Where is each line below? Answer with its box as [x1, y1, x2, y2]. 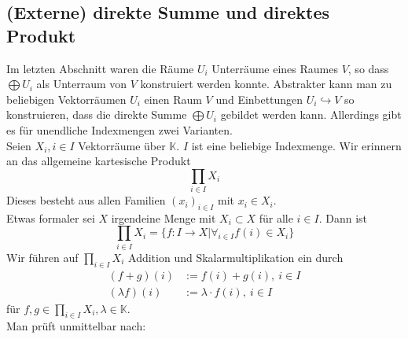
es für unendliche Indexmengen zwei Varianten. [6, 121, 233, 138]
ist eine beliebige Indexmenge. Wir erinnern [191, 137, 402, 153]
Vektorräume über [78, 137, 166, 153]
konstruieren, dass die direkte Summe [6, 106, 187, 123]
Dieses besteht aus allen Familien [6, 192, 166, 208]
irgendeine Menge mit [111, 209, 216, 226]
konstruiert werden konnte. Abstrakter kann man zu [140, 76, 392, 92]
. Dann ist [318, 209, 368, 226]
